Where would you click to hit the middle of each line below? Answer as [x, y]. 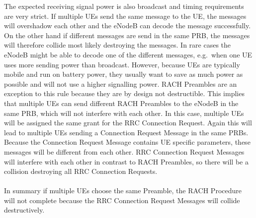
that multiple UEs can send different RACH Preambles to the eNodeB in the [121, 103]
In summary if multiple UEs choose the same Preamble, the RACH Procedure [123, 191]
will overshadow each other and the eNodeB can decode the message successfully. [128, 26]
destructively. [24, 210]
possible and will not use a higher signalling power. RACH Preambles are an [121, 83]
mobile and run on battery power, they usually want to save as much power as [124, 74]
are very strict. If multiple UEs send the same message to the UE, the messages [125, 16]
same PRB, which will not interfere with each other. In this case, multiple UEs [124, 113]
